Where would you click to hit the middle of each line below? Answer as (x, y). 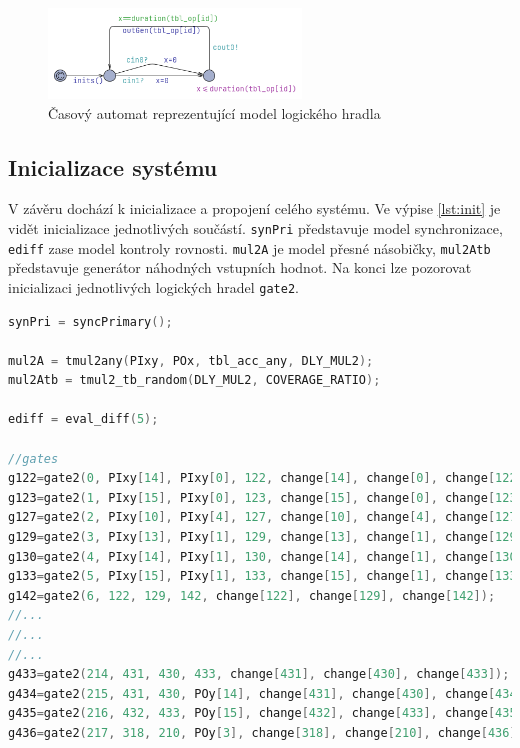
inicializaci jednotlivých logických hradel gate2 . (153, 286)
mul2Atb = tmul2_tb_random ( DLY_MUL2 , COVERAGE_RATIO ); (194, 380)
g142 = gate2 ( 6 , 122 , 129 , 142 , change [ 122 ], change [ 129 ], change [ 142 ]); (252, 595)
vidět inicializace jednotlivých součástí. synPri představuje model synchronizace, (255, 227)
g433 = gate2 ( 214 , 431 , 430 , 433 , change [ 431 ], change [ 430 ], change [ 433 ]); (259, 674)
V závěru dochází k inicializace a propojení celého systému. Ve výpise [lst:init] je (254, 208)
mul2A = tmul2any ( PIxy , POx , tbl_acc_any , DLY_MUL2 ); (191, 360)
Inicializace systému (113, 166)
